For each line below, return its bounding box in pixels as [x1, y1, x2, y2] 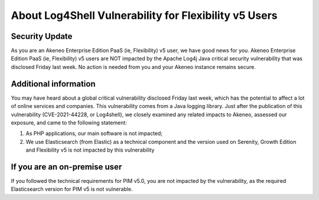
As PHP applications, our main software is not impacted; [25, 130, 162, 137]
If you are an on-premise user [11, 162, 122, 172]
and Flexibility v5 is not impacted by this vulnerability [25, 146, 155, 153]
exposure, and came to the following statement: [11, 119, 127, 126]
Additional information [11, 78, 96, 88]
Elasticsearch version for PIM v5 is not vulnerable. [11, 186, 133, 193]
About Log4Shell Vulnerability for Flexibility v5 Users [11, 9, 278, 22]
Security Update [11, 31, 73, 41]
